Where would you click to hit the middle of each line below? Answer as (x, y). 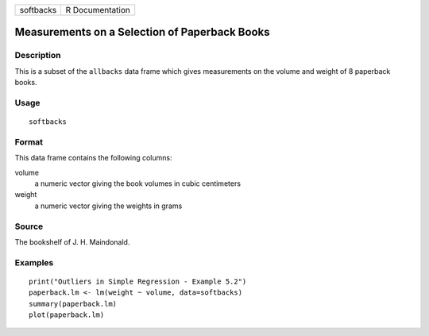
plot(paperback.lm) (67, 315)
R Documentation (98, 10)
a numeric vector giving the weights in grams (108, 206)
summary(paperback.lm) (73, 303)
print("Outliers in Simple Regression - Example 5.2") (138, 281)
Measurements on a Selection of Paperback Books (142, 32)
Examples (34, 262)
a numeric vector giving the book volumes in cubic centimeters (138, 183)
